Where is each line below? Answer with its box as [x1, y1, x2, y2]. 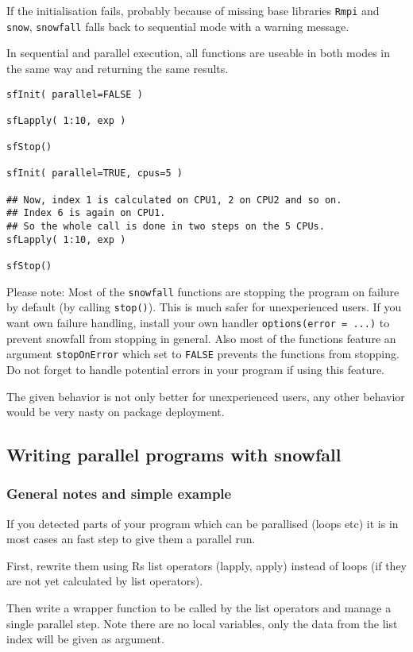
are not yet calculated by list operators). [6, 573, 203, 589]
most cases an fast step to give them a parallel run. [6, 530, 256, 547]
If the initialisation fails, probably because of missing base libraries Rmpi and [6, 2, 380, 18]
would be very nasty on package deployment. [6, 403, 225, 420]
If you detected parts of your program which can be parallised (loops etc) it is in [6, 515, 399, 531]
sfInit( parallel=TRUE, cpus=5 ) [6, 168, 183, 179]
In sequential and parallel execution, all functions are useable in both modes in [6, 44, 391, 61]
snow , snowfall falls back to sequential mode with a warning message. [6, 17, 349, 34]
